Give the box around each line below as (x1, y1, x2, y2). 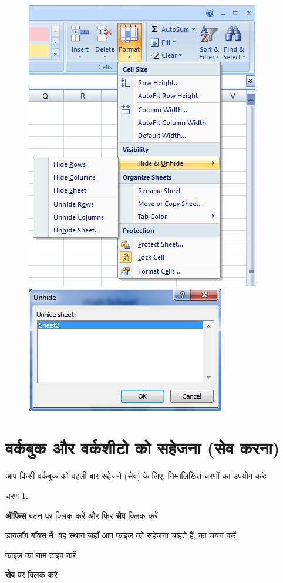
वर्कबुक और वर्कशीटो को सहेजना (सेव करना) (5, 436, 280, 460)
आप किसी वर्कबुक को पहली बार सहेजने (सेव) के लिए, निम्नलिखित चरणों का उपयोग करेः (5, 470, 267, 482)
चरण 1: (5, 489, 28, 501)
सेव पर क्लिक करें (5, 568, 58, 581)
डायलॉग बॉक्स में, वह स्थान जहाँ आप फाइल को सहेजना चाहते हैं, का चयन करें (5, 529, 237, 541)
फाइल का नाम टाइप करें (5, 548, 76, 561)
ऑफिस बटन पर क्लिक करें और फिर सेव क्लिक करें (5, 509, 159, 521)
